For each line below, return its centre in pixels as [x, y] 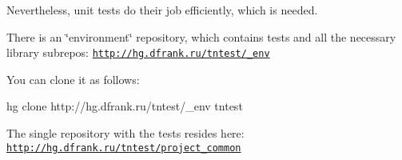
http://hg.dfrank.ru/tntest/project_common [124, 148]
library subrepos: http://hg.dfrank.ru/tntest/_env [138, 52]
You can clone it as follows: [73, 79]
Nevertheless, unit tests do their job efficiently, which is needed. [162, 10]
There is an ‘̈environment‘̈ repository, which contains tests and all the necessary [201, 36]
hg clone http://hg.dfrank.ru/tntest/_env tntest [125, 106]
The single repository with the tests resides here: [125, 133]
